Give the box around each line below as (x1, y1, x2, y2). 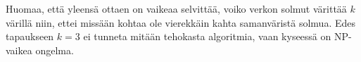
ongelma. (35, 42, 74, 57)
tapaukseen (6, 29, 54, 44)
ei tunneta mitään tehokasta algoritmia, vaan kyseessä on (83, 29, 331, 44)
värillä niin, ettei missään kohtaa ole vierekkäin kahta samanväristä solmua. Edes (6, 15, 355, 30)
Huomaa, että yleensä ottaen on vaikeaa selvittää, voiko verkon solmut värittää (6, 1, 347, 15)
